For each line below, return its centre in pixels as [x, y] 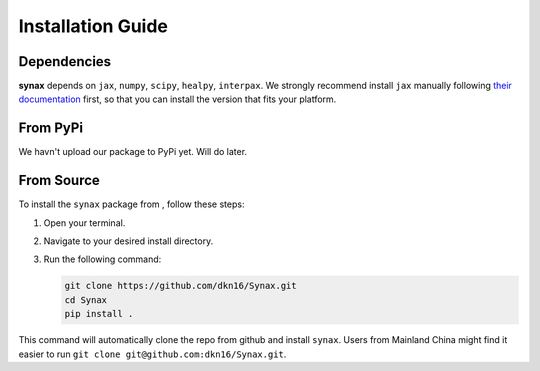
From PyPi [51, 128]
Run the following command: [102, 259]
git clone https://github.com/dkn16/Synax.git [180, 286]
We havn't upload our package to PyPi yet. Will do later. [133, 152]
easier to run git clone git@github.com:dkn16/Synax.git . [152, 354]
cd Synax [86, 299]
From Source [59, 180]
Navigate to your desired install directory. [128, 241]
